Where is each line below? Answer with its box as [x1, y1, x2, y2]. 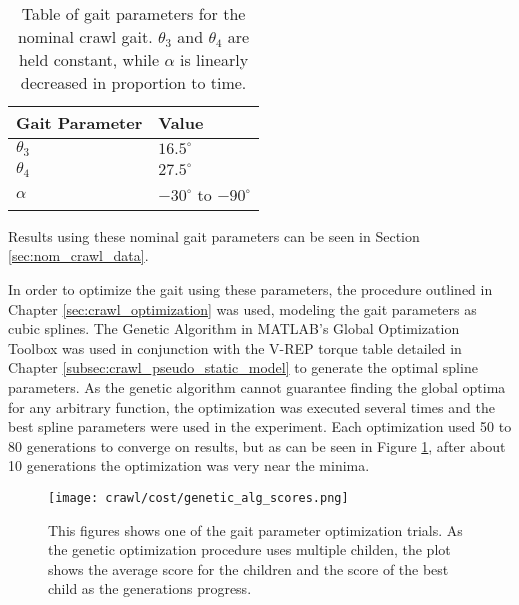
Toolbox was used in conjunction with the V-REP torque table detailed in [8, 337, 462, 358]
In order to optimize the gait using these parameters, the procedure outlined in [8, 279, 493, 300]
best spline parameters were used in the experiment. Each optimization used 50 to [8, 416, 512, 437]
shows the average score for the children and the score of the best [48, 558, 449, 579]
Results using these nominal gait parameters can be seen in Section [8, 225, 420, 246]
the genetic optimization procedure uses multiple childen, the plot [48, 539, 451, 560]
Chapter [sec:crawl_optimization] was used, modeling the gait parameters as [8, 298, 477, 319]
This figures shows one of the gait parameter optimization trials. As [48, 519, 463, 540]
